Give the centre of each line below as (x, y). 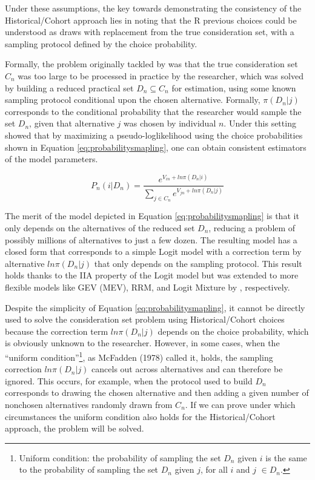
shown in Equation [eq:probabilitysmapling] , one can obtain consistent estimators (156, 147)
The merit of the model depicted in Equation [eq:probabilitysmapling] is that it (152, 216)
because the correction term (57, 331)
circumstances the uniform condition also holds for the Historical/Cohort (140, 416)
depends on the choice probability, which (233, 331)
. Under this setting (260, 123)
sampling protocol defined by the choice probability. (101, 43)
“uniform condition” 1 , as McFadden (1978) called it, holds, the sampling (139, 356)
